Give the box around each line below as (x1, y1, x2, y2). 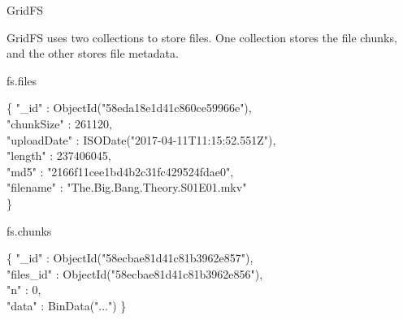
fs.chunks (6, 222, 52, 239)
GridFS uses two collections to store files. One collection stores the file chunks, (6, 28, 397, 45)
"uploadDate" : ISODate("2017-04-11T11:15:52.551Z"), (6, 131, 276, 148)
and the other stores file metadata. (6, 45, 179, 62)
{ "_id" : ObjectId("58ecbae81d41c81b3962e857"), (6, 249, 253, 266)
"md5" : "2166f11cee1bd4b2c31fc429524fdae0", (6, 162, 234, 179)
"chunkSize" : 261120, (6, 115, 112, 132)
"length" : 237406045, (6, 147, 111, 164)
